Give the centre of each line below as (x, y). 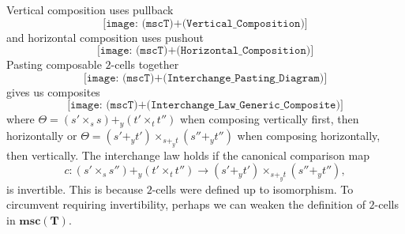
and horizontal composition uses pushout (105, 37)
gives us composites (53, 91)
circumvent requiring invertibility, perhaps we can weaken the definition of (186, 204)
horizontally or (42, 136)
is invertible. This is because (75, 189)
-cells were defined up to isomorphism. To (253, 189)
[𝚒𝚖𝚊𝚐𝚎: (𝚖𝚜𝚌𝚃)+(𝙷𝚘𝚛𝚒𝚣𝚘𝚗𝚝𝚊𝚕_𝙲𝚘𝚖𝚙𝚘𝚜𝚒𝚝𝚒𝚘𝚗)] (205, 51)
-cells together (145, 64)
